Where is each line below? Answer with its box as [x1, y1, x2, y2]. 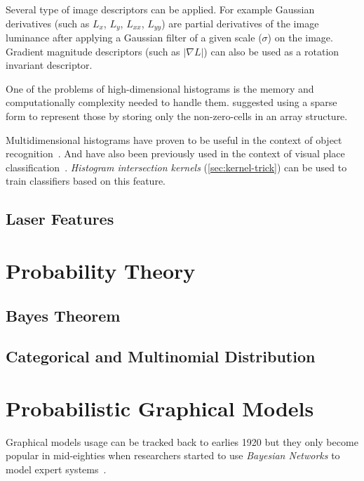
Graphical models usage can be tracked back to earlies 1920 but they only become [6, 434, 358, 449]
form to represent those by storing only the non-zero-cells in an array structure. [6, 109, 348, 124]
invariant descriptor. [6, 58, 93, 72]
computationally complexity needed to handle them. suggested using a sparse [6, 95, 337, 110]
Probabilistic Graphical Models [6, 393, 314, 422]
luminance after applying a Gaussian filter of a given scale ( [6, 30, 262, 45]
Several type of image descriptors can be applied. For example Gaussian [6, 2, 315, 16]
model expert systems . [6, 462, 107, 477]
